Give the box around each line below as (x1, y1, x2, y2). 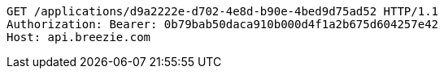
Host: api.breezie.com (7, 31, 151, 44)
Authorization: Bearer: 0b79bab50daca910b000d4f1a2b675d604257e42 (7, 18, 439, 31)
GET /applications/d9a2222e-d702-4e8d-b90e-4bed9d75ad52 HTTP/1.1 (7, 5, 439, 18)
